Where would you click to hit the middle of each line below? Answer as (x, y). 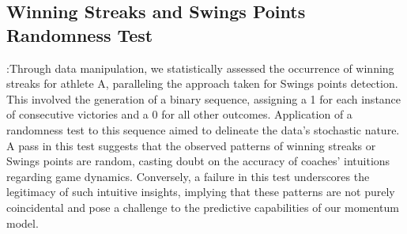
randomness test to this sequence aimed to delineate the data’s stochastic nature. (203, 129)
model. (23, 223)
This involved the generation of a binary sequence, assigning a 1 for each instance (204, 98)
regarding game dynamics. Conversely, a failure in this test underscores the (188, 176)
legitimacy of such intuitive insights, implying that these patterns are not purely (201, 192)
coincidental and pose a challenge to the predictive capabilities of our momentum (203, 207)
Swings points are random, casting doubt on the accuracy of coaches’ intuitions (198, 161)
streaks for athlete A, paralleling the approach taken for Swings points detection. (202, 83)
